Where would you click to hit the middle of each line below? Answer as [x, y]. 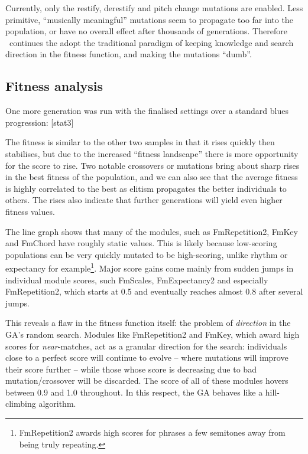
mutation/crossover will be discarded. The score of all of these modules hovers [147, 380]
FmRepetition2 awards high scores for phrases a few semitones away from [152, 432]
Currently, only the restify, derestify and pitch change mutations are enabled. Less [154, 8]
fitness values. [30, 211]
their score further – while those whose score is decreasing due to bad [131, 369]
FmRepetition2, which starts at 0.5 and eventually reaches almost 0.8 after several [154, 291]
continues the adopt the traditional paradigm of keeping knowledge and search [151, 42]
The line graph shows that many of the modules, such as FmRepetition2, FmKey [152, 231]
